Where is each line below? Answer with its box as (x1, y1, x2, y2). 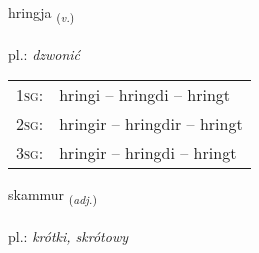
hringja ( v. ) (8, 2, 75, 25)
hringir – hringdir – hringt (59, 112, 243, 136)
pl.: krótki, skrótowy (8, 226, 129, 247)
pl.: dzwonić (8, 43, 81, 64)
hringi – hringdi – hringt (59, 83, 231, 107)
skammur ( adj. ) (8, 184, 97, 208)
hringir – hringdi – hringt (59, 141, 237, 165)
